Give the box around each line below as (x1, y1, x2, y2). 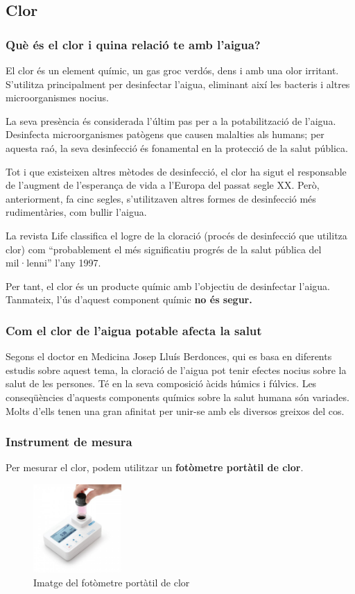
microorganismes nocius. (6, 90, 109, 105)
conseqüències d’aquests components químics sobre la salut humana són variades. (6, 389, 349, 404)
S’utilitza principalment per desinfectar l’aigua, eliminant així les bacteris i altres (6, 76, 350, 91)
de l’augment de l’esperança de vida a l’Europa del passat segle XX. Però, (6, 178, 320, 192)
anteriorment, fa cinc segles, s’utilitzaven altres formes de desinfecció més (6, 191, 316, 205)
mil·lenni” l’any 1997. (6, 255, 101, 270)
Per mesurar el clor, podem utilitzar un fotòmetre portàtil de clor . (6, 460, 304, 475)
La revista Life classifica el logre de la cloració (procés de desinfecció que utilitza (6, 228, 347, 242)
